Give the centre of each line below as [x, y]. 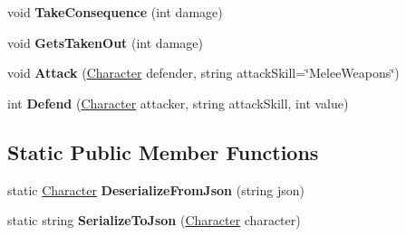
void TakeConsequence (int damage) [115, 12]
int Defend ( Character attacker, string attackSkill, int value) [178, 103]
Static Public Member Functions [163, 151]
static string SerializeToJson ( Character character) [154, 220]
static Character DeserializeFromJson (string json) [156, 189]
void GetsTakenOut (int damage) [105, 42]
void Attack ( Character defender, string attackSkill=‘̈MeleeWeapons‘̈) [203, 73]
